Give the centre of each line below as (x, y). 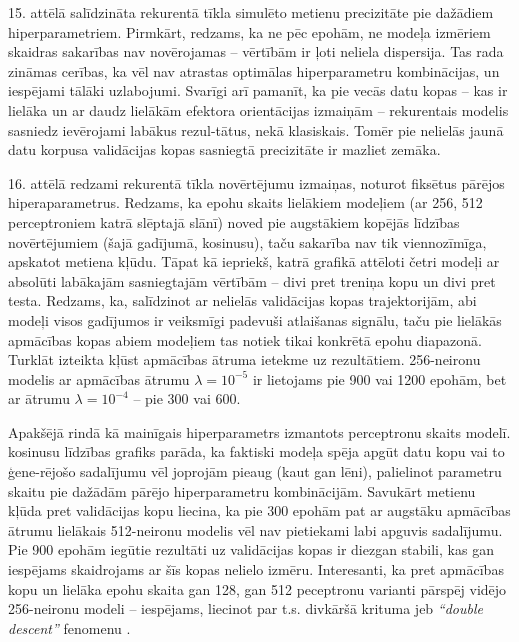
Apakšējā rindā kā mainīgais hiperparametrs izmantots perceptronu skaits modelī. (259, 431)
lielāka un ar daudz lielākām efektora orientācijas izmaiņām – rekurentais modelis (258, 109)
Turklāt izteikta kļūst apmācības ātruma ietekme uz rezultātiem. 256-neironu (244, 359)
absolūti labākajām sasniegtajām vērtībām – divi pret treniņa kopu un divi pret (252, 280)
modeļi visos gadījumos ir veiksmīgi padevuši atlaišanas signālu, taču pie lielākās (255, 319)
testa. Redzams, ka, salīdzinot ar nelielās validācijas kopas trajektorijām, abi (242, 300)
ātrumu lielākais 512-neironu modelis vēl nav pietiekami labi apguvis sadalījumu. (255, 529)
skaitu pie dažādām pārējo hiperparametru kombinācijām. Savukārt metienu (242, 490)
